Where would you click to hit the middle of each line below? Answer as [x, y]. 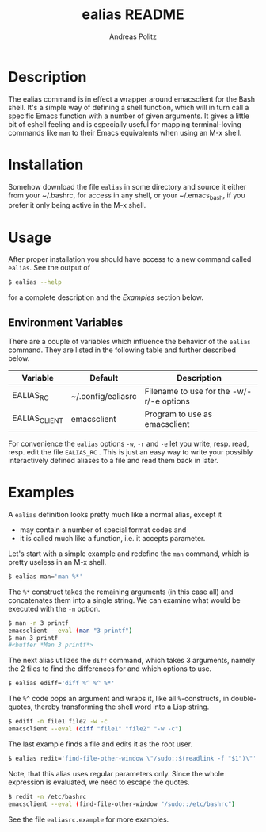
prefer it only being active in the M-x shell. [77, 205]
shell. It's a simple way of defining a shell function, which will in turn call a [129, 107]
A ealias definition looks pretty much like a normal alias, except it [115, 514]
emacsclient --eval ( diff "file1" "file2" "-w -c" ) [95, 729]
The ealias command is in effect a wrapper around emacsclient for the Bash [132, 99]
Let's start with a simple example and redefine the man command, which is [129, 554]
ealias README [133, 15]
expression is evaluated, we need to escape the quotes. [99, 782]
